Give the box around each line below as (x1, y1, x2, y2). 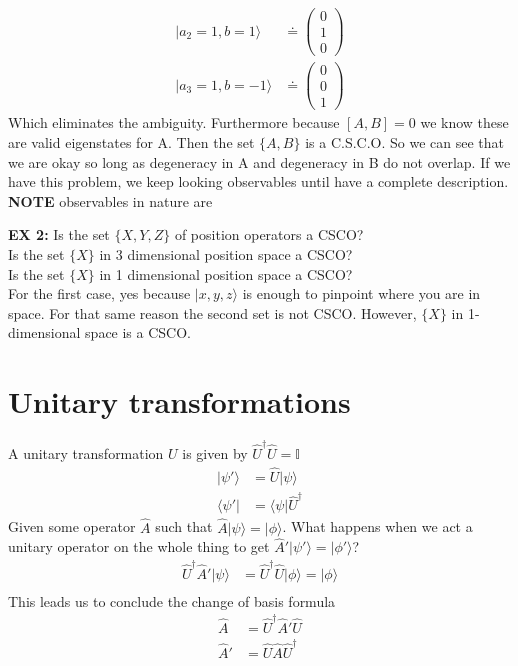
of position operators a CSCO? (174, 224, 364, 245)
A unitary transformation (8, 442, 164, 463)
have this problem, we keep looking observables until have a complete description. (8, 171, 509, 192)
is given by (182, 442, 248, 463)
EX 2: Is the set (8, 224, 110, 245)
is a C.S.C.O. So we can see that (305, 131, 504, 152)
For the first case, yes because (8, 283, 191, 304)
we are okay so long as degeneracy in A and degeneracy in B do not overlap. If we (8, 151, 511, 172)
